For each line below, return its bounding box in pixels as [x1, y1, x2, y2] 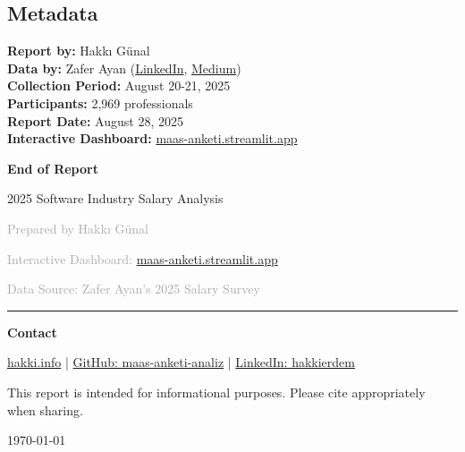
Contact [7, 322, 57, 341]
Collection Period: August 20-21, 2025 [7, 76, 231, 95]
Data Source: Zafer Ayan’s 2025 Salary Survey [7, 279, 260, 298]
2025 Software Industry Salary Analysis [7, 189, 224, 208]
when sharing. [7, 400, 83, 419]
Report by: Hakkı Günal [7, 41, 150, 60]
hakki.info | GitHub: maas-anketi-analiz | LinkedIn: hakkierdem [7, 353, 355, 371]
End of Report [7, 158, 98, 177]
